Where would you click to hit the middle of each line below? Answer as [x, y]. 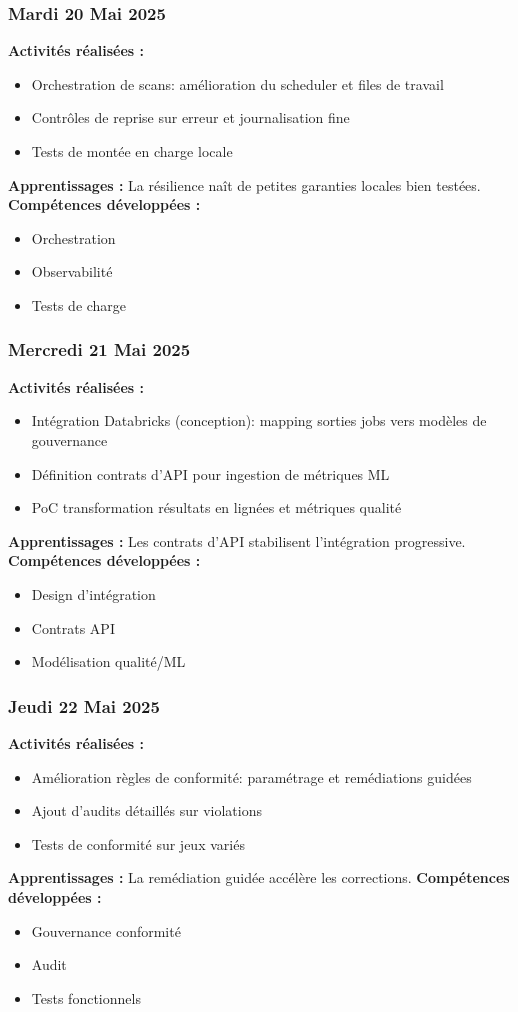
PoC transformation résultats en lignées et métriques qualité [216, 507]
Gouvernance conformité [106, 930]
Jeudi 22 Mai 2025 [84, 705]
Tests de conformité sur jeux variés [138, 843]
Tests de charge [79, 304]
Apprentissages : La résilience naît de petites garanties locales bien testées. [244, 184]
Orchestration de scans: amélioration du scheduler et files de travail [237, 83]
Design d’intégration [93, 593]
